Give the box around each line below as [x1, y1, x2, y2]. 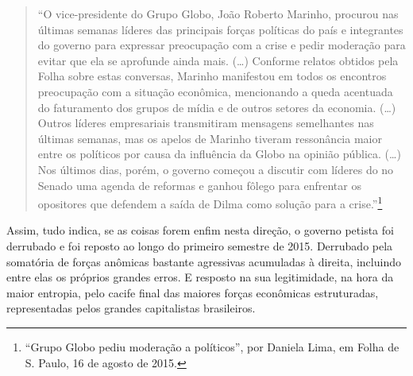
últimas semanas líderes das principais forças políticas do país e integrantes [37, 21, 403, 37]
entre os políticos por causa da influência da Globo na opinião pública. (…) [37, 145, 401, 162]
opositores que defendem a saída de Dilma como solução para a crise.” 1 [37, 193, 383, 211]
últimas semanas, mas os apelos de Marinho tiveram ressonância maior [37, 130, 382, 146]
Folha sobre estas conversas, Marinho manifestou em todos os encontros [37, 68, 387, 84]
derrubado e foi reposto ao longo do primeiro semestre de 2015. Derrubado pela [6, 237, 393, 254]
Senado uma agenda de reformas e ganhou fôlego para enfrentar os [37, 176, 361, 193]
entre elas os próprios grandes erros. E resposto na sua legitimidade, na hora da [6, 269, 394, 285]
